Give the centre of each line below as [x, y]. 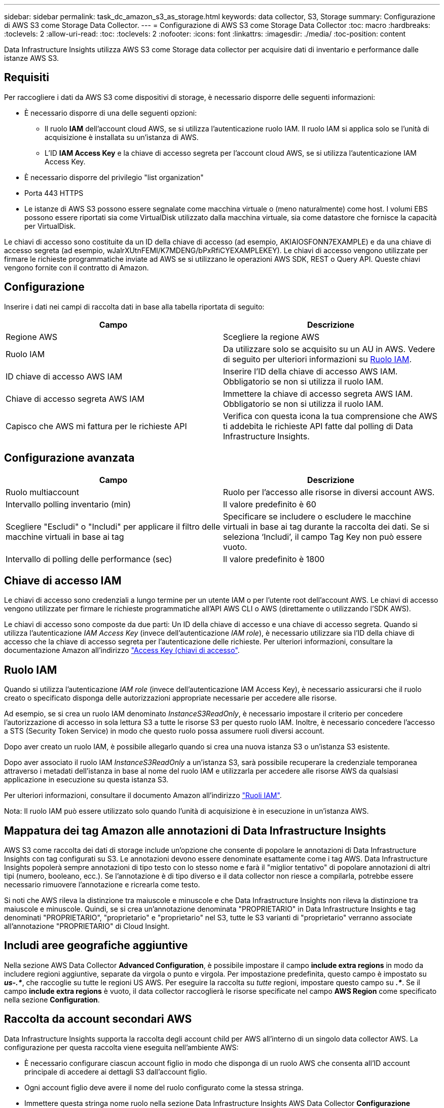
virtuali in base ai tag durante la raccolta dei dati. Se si [326, 526]
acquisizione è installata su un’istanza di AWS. [122, 137]
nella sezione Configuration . [52, 999]
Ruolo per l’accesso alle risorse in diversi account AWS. [329, 492]
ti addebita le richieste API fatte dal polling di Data [318, 426]
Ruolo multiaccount [43, 492]
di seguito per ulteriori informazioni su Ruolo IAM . [317, 359]
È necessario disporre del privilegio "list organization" [114, 177]
